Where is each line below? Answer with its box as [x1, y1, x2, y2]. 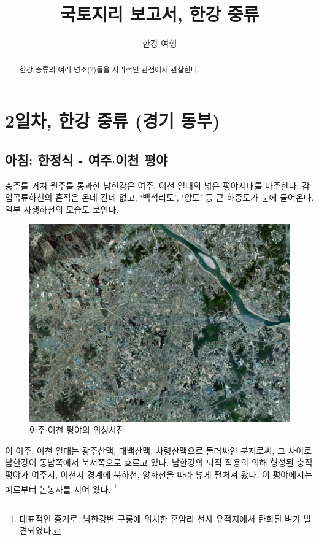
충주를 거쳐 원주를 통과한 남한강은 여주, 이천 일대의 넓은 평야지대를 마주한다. [5, 179, 299, 191]
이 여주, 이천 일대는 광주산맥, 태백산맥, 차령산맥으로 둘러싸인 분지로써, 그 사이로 [5, 444, 312, 457]
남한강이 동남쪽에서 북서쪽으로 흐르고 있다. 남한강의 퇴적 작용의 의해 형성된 [5, 456, 294, 469]
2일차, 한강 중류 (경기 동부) [5, 108, 220, 133]
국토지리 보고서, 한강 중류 [60, 1, 259, 26]
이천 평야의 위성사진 [47, 423, 125, 436]
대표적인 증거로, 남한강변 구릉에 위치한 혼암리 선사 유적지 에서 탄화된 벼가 [19, 512, 301, 525]
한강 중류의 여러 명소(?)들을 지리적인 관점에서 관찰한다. [19, 64, 200, 74]
